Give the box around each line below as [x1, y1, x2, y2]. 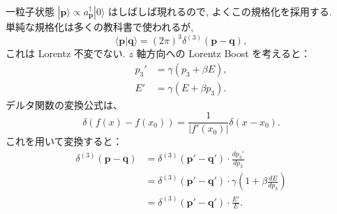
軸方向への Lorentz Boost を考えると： [136, 46, 310, 61]
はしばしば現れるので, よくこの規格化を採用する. [108, 4, 332, 18]
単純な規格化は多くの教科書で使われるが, [6, 20, 194, 33]
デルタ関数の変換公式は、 [6, 97, 123, 112]
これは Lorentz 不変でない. [6, 46, 126, 61]
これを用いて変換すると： [6, 134, 123, 148]
